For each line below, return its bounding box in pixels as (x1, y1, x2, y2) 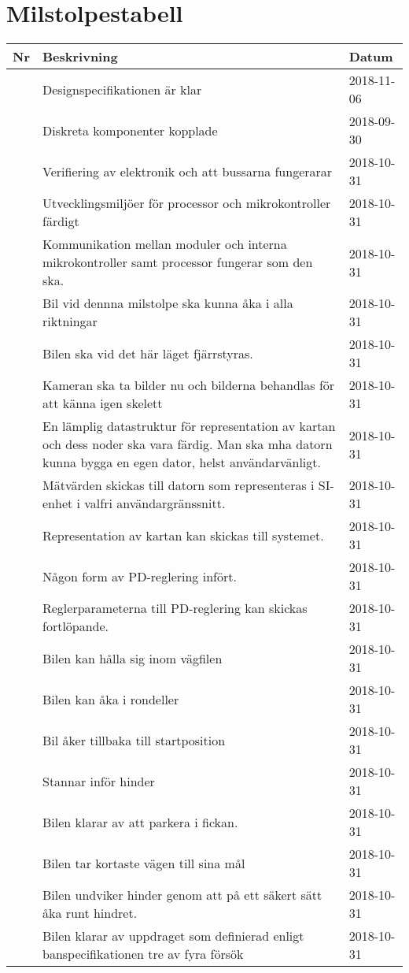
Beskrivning (42, 47, 118, 66)
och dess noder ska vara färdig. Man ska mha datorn (42, 435, 333, 454)
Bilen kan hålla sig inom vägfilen (42, 648, 223, 667)
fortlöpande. (42, 617, 109, 636)
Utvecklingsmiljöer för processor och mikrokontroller (42, 194, 331, 213)
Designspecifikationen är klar (42, 80, 202, 98)
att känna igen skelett (42, 394, 163, 413)
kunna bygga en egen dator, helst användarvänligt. (42, 453, 321, 472)
